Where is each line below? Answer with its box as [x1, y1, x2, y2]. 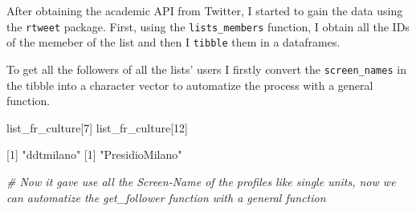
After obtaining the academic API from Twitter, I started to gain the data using [6, 2, 403, 18]
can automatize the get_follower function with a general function [6, 189, 326, 205]
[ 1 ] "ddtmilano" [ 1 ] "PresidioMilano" [6, 146, 182, 163]
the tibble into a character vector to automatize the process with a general [6, 76, 373, 93]
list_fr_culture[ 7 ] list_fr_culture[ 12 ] [6, 119, 188, 136]
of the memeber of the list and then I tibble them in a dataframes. [6, 34, 341, 51]
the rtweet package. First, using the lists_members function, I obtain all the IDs [6, 18, 410, 34]
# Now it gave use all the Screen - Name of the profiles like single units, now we [6, 172, 396, 189]
